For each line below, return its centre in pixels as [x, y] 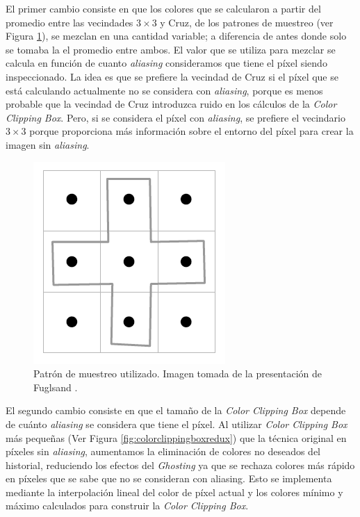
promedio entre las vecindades [69, 22]
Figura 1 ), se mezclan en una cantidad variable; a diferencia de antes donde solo [176, 36]
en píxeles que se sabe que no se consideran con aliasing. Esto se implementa [169, 478]
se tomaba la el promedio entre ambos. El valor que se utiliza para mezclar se [171, 49]
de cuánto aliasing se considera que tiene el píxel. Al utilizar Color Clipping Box [177, 424]
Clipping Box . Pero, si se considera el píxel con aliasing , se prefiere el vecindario [175, 117]
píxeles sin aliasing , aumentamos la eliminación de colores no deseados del [163, 451]
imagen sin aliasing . [48, 144]
